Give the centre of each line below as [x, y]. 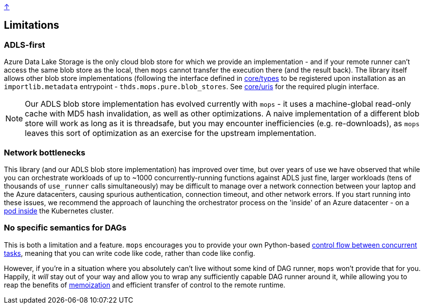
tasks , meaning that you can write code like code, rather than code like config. [130, 253]
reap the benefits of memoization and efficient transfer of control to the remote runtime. [145, 285]
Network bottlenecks [45, 152]
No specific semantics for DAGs [65, 228]
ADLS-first [25, 45]
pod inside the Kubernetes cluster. [59, 211]
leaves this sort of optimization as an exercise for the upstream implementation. [171, 133]
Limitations [32, 25]
